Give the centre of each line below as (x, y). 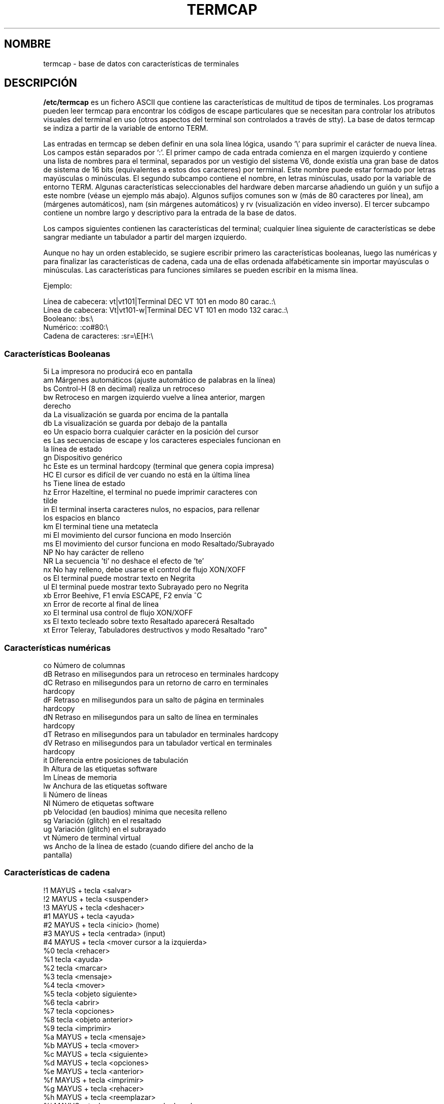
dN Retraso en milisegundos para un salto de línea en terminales (151, 717)
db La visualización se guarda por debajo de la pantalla (135, 423)
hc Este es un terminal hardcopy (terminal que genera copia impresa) (159, 466)
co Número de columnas (84, 665)
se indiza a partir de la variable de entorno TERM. (126, 128)
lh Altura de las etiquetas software (100, 768)
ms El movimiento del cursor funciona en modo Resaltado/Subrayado (159, 544)
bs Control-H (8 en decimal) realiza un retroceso (124, 389)
